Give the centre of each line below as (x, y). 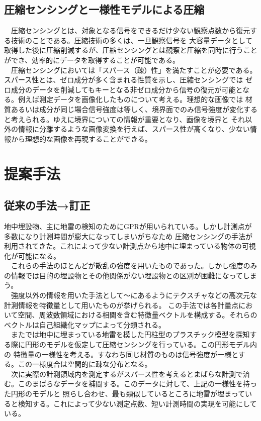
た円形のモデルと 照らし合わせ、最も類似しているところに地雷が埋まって (124, 393)
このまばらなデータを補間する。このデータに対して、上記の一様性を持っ (137, 384)
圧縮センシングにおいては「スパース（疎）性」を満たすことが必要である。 (134, 70)
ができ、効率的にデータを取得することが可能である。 (92, 60)
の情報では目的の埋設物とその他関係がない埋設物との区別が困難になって (123, 275)
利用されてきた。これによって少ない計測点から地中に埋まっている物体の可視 (130, 246)
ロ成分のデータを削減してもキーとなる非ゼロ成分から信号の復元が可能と (123, 89)
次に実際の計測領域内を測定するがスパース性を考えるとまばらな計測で (127, 374)
